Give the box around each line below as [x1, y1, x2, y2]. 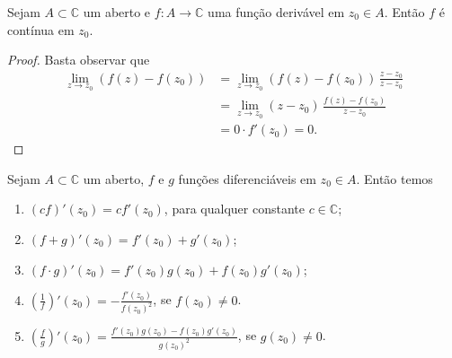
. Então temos [356, 169, 433, 188]
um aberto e [83, 3, 151, 21]
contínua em [7, 20, 75, 39]
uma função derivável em [208, 3, 345, 21]
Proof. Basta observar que [7, 50, 150, 69]
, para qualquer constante [164, 199, 305, 218]
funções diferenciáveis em [178, 169, 316, 188]
